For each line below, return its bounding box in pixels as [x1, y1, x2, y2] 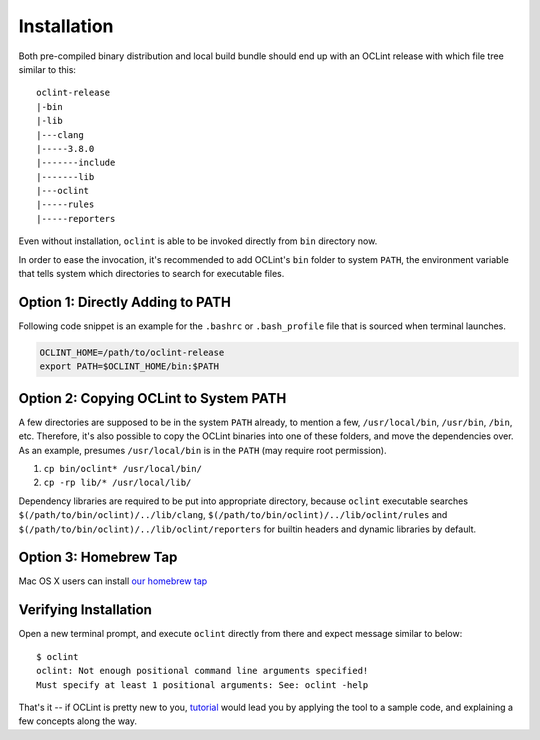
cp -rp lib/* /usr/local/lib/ [43, 477, 192, 489]
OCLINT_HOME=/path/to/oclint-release [39, 346, 225, 358]
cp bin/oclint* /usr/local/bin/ [43, 463, 202, 474]
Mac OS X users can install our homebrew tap [18, 575, 208, 587]
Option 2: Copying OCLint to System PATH [18, 390, 287, 407]
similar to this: [18, 63, 77, 75]
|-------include [36, 157, 116, 169]
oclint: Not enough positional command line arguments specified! [36, 665, 369, 677]
